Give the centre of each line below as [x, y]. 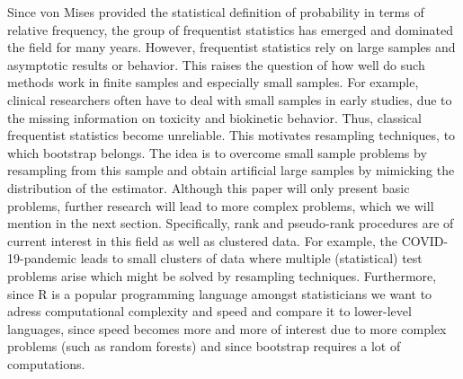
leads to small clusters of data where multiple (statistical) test [251, 258]
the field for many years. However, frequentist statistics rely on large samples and [231, 47]
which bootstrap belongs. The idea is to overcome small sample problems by [217, 152]
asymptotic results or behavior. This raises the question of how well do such [216, 64]
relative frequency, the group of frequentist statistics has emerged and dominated [231, 29]
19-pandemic [42, 258]
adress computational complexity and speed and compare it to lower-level [209, 311]
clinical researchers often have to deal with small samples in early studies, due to [230, 99]
